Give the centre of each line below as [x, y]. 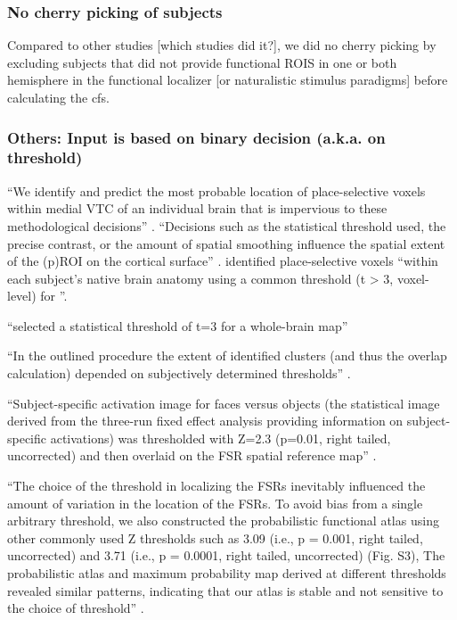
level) [22, 296]
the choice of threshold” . [76, 608]
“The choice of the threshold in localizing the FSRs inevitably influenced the [216, 486]
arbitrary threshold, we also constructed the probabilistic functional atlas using [223, 521]
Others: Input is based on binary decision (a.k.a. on [196, 137]
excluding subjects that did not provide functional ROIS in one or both [202, 62]
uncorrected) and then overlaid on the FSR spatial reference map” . [192, 455]
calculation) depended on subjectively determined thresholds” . [179, 373]
